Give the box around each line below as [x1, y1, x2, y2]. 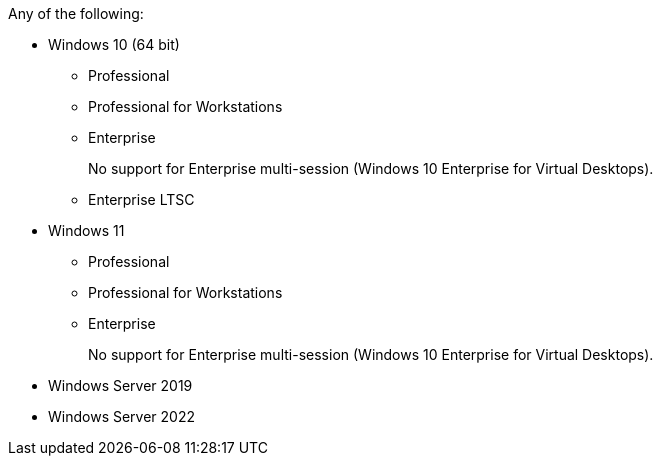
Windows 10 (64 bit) [48, 36, 180, 53]
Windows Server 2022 [48, 408, 195, 425]
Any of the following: [8, 5, 144, 22]
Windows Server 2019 [48, 377, 193, 394]
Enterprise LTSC [88, 191, 195, 208]
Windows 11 [48, 222, 125, 239]
